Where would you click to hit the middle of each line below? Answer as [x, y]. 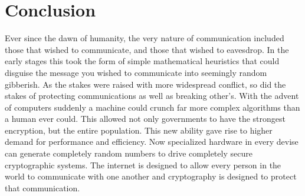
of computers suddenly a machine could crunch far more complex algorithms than [152, 107]
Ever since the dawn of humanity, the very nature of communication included [145, 38]
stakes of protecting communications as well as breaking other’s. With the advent [152, 96]
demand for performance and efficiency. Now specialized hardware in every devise [152, 142]
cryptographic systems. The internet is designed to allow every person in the [143, 165]
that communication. [42, 187]
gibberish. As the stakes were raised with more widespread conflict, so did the [145, 84]
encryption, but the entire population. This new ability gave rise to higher [139, 130]
